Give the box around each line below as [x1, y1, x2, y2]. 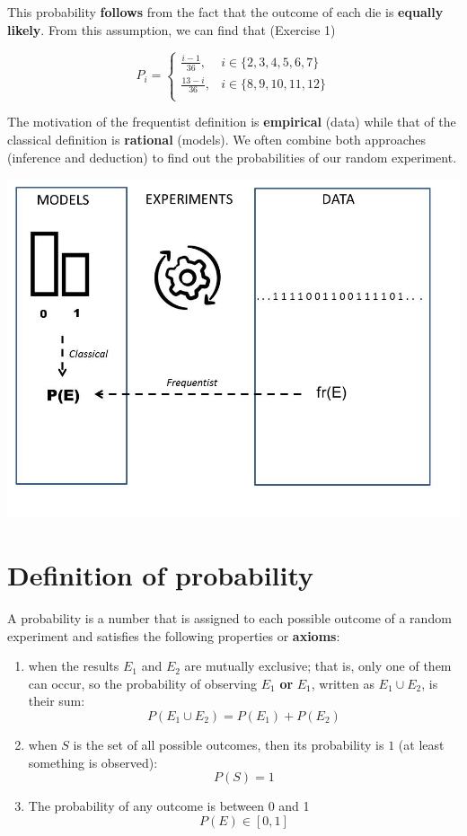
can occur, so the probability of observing [28, 673, 258, 692]
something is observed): [28, 752, 158, 771]
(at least [398, 735, 445, 753]
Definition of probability [7, 557, 314, 594]
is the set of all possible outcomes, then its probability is [73, 735, 384, 753]
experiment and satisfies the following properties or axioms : [7, 626, 340, 645]
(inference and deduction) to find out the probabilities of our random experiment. [7, 147, 457, 166]
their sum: [28, 691, 85, 710]
